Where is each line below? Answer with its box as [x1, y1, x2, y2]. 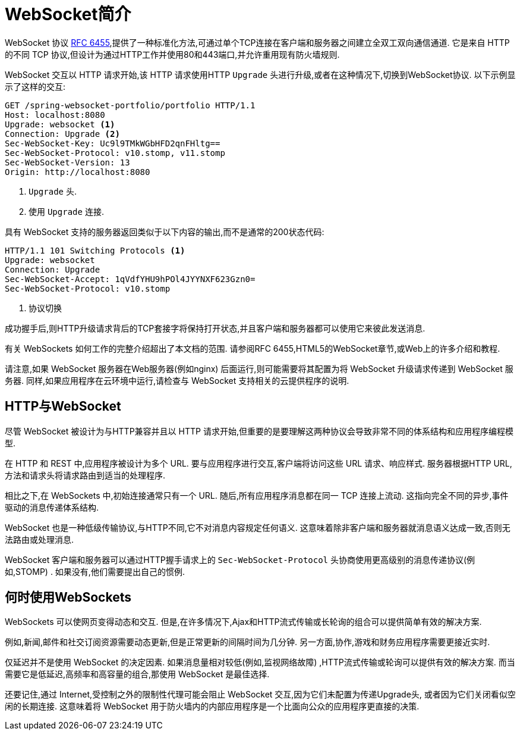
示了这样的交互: [5, 81, 66, 92]
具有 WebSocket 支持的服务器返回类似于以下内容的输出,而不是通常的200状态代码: [5, 226, 324, 237]
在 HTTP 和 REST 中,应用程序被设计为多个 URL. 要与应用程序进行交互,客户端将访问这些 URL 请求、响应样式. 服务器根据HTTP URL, [5, 458, 512, 468]
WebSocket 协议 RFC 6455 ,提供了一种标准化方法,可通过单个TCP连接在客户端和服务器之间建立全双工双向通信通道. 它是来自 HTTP [5, 37, 510, 48]
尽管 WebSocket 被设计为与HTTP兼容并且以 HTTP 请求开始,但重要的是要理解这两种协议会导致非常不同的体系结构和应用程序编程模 [5, 426, 513, 436]
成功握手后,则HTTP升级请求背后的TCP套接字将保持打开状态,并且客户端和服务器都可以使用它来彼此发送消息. [5, 323, 426, 333]
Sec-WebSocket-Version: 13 [5, 157, 130, 167]
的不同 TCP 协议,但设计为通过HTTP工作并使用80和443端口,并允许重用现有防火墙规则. [5, 49, 340, 60]
